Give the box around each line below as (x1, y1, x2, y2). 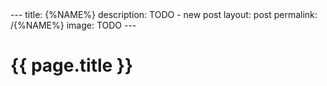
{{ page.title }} (10, 54, 134, 77)
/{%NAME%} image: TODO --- (10, 19, 137, 31)
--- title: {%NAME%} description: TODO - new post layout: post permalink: (10, 9, 318, 20)
